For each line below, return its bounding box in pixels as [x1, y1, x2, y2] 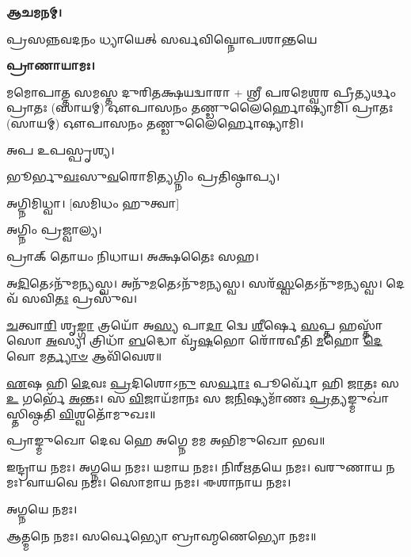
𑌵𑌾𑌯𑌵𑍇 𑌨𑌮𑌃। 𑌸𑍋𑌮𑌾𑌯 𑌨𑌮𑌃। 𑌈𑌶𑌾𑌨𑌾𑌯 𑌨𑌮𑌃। [25, 474, 291, 490]
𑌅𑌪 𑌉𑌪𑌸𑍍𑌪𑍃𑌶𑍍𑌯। [6, 141, 115, 158]
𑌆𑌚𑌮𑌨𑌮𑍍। [6, 4, 63, 20]
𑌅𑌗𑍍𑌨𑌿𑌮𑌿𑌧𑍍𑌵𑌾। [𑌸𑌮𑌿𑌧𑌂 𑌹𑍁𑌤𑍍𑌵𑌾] [6, 194, 180, 211]
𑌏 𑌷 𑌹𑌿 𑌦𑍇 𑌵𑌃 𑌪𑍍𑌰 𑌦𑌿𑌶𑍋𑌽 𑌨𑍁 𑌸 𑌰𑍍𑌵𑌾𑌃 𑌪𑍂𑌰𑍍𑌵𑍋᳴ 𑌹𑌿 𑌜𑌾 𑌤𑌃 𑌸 [6, 374, 400, 391]
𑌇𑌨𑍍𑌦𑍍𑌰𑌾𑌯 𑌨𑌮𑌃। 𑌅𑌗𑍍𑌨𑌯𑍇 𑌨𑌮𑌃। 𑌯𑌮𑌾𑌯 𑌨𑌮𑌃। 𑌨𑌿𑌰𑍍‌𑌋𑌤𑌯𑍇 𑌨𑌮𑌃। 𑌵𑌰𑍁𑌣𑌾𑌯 [6, 458, 382, 475]
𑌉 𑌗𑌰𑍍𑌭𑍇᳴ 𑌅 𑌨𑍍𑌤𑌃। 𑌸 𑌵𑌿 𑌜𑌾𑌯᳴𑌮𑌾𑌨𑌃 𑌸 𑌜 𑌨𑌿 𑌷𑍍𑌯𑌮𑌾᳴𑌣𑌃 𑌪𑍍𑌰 [6, 390, 331, 406]
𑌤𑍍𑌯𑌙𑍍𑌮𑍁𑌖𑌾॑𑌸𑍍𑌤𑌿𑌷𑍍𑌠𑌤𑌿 [330, 390, 390, 406]
